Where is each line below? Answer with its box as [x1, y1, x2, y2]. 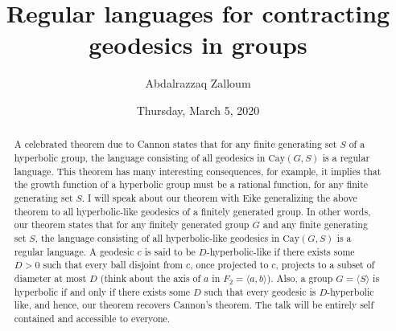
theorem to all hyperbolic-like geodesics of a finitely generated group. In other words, [14, 204, 371, 218]
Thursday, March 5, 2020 [136, 101, 260, 118]
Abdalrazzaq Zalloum [145, 75, 251, 92]
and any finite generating [262, 218, 368, 231]
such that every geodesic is [204, 284, 316, 298]
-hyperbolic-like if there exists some [206, 244, 355, 258]
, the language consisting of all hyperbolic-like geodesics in [35, 231, 280, 244]
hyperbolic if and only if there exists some [14, 284, 191, 298]
